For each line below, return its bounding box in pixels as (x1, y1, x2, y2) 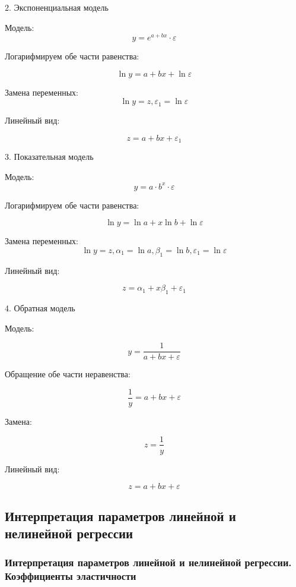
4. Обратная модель (5, 302, 75, 314)
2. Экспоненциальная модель (5, 1, 109, 13)
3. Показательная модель (5, 150, 94, 162)
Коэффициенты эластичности (5, 569, 136, 583)
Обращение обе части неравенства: (5, 368, 131, 380)
